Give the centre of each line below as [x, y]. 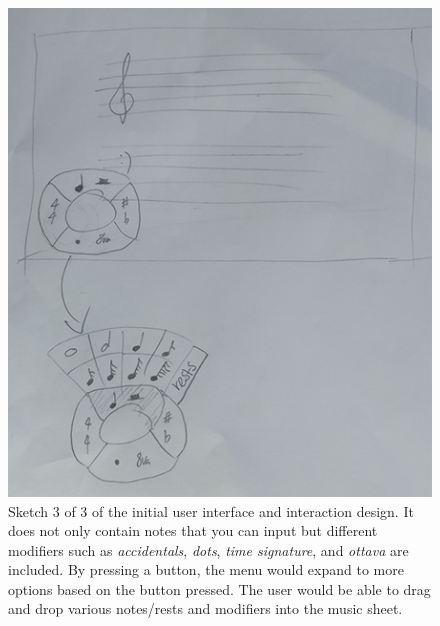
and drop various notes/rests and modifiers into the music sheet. [205, 608]
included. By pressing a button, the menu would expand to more [206, 569]
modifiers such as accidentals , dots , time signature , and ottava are [208, 549]
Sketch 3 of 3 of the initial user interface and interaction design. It [211, 510]
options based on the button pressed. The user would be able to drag [219, 588]
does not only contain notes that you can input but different [193, 530]
